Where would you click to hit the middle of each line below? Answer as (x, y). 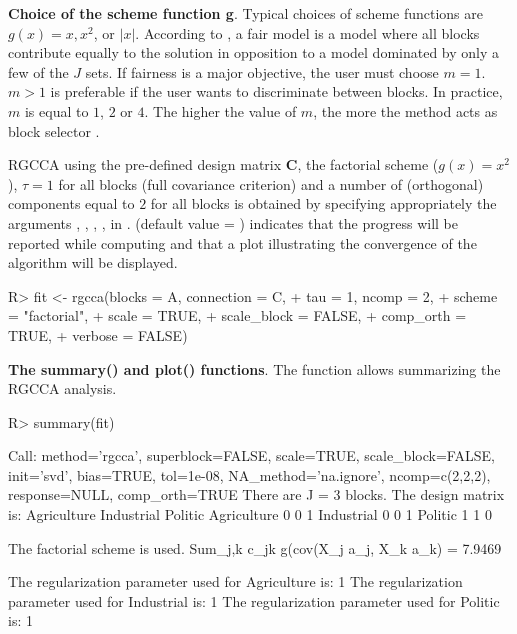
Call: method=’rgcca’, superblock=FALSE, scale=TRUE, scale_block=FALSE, (251, 455)
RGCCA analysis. (62, 388)
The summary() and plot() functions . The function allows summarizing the (254, 368)
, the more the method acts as (405, 110)
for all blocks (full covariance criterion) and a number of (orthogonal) (271, 183)
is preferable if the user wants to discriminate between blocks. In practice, (276, 91)
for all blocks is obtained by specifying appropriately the (323, 203)
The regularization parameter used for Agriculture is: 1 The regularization (235, 581)
